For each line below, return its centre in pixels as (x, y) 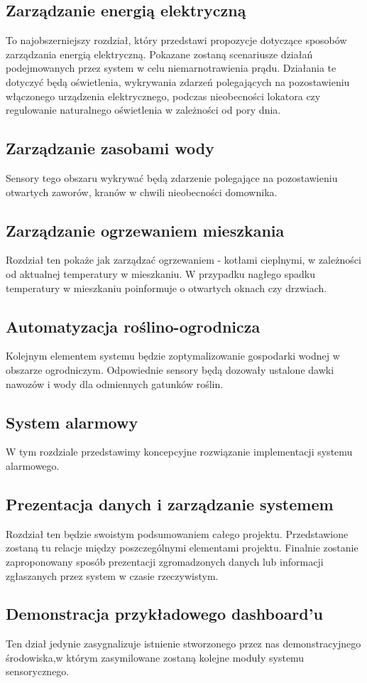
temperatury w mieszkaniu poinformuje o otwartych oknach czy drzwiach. (166, 287)
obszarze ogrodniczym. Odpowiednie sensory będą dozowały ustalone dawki (170, 369)
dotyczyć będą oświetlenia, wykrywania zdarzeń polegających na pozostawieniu (178, 81)
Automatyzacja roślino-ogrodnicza (133, 326)
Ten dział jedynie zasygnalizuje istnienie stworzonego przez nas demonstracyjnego (183, 644)
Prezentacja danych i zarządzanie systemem (170, 504)
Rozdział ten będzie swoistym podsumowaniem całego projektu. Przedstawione (177, 533)
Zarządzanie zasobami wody (110, 148)
